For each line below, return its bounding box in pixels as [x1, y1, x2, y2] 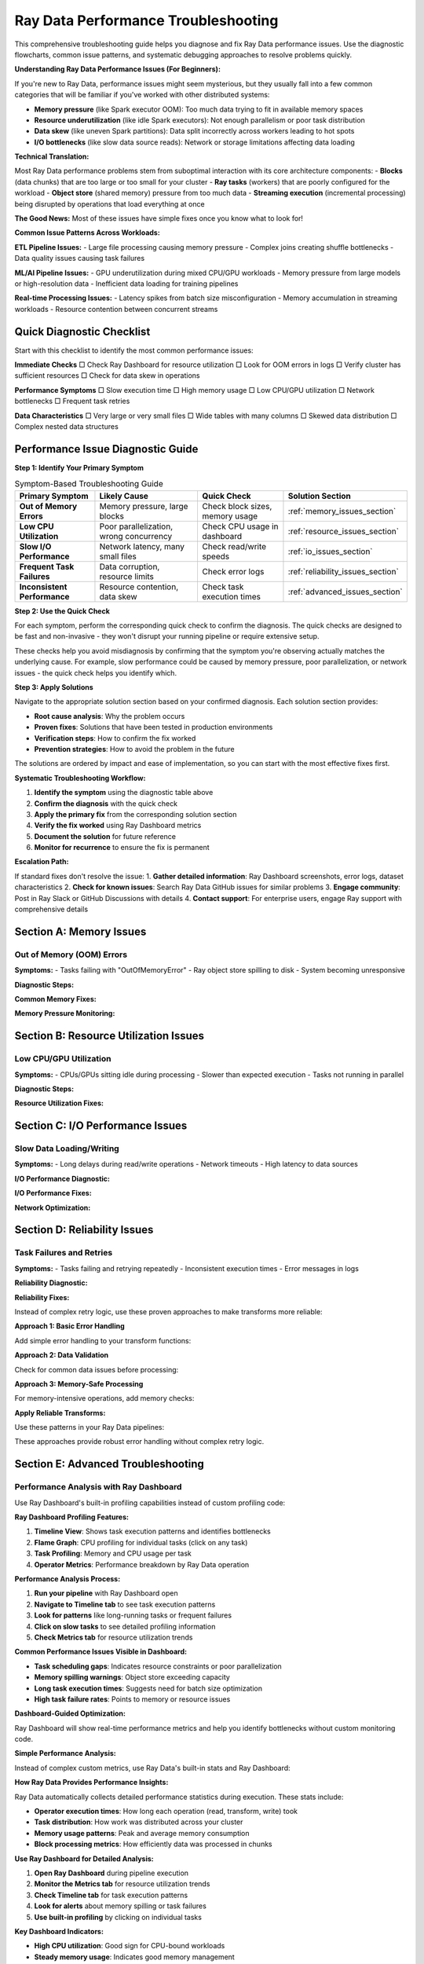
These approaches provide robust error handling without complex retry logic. [14, 1437, 265, 1446]
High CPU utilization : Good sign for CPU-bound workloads [34, 1941, 225, 1951]
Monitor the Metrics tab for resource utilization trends [34, 1879, 210, 1889]
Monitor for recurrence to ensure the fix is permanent [34, 843, 210, 852]
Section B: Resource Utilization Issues [14, 1029, 204, 1042]
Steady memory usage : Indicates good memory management [34, 1952, 235, 1962]
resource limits [99, 570, 155, 581]
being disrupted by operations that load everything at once [14, 199, 205, 208]
